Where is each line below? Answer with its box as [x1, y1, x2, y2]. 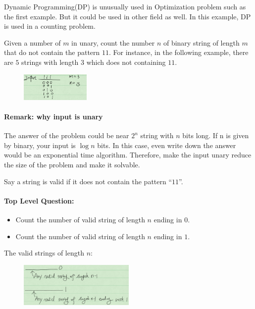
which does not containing [86, 56, 166, 67]
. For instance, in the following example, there [109, 47, 249, 57]
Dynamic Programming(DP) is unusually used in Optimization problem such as [4, 1, 246, 11]
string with [140, 130, 174, 141]
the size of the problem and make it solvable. [4, 159, 140, 169]
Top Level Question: [4, 195, 74, 206]
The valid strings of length [4, 248, 84, 258]
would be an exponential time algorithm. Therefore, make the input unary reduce [4, 150, 252, 160]
